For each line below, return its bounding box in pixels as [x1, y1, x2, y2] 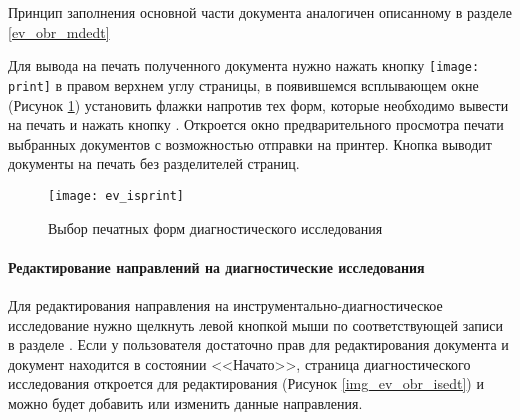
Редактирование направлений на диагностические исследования [8, 256, 425, 277]
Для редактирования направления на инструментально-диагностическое [8, 294, 443, 315]
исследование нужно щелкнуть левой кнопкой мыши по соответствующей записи [8, 314, 503, 335]
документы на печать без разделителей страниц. [8, 153, 300, 174]
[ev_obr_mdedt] [8, 21, 110, 42]
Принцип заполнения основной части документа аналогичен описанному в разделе [8, 2, 512, 22]
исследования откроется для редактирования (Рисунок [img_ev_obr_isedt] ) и [8, 373, 484, 394]
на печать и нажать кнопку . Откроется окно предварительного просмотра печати [8, 114, 504, 135]
